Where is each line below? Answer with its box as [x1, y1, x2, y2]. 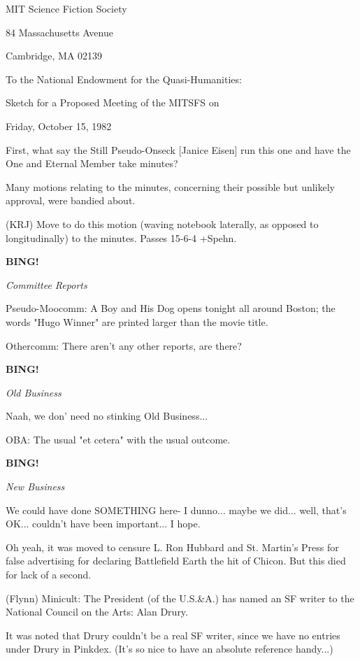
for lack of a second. [6, 567, 92, 582]
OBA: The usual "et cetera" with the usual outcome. [6, 432, 231, 446]
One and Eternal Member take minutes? [6, 156, 178, 171]
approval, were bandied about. [6, 193, 136, 208]
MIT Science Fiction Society [6, 1, 127, 15]
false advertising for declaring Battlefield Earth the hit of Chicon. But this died [6, 553, 346, 568]
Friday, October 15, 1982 [6, 118, 112, 133]
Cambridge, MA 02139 [6, 48, 103, 63]
